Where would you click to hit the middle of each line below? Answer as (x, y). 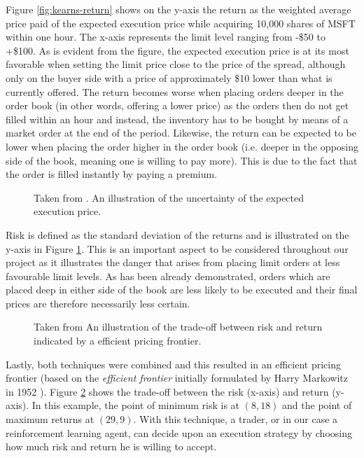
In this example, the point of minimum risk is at (136, 405)
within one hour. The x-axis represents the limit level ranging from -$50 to (166, 37)
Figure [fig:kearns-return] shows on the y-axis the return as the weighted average (178, 9)
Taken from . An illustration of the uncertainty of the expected (169, 197)
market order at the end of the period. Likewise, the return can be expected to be (181, 133)
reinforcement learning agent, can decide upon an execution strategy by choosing (179, 432)
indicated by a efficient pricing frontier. (118, 341)
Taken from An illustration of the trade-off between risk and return (178, 327)
